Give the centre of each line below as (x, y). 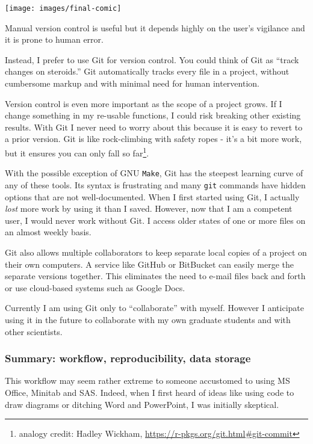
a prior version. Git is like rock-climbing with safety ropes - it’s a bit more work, (153, 139)
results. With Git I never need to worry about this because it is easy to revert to (154, 127)
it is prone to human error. (54, 39)
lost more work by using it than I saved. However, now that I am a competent (149, 208)
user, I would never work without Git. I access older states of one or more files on (155, 220)
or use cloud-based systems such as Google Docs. (95, 287)
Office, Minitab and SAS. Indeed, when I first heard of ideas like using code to (150, 392)
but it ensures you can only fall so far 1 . (77, 152)
